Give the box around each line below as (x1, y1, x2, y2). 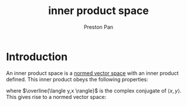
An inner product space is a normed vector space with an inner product (6, 69, 179, 77)
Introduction (6, 50, 68, 63)
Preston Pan (84, 23, 113, 30)
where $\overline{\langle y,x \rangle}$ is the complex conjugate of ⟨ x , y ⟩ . (6, 87, 182, 94)
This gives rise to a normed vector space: (6, 93, 107, 100)
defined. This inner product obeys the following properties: (6, 76, 148, 83)
